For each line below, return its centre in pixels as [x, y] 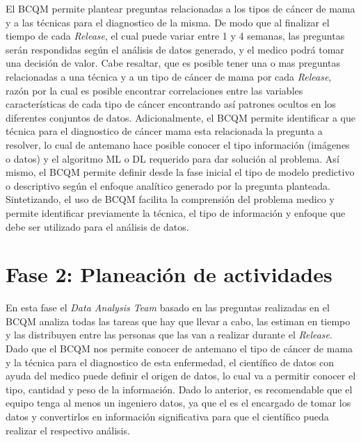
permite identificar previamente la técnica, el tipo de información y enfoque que [176, 212]
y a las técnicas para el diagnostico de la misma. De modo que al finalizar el [168, 22]
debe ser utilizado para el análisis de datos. [97, 226]
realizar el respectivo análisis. [68, 430]
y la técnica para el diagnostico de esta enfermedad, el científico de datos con [170, 362]
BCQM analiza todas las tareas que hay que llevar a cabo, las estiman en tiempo [178, 321]
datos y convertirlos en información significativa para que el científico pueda [167, 416]
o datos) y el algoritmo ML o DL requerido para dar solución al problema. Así [173, 158]
